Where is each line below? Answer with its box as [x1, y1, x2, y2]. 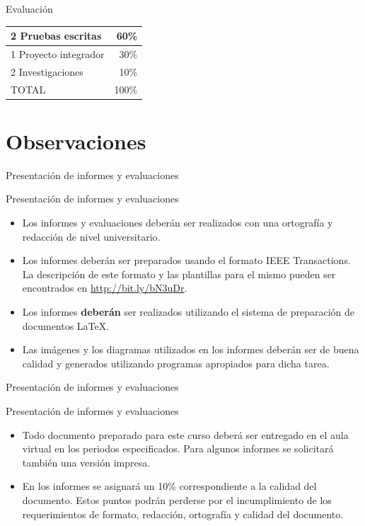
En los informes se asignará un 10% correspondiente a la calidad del [22, 479, 317, 493]
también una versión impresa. [22, 454, 151, 469]
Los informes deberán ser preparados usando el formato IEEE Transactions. [22, 253, 351, 268]
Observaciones [6, 126, 146, 155]
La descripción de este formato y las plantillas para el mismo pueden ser [22, 266, 336, 281]
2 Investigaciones [11, 64, 83, 79]
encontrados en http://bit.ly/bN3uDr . [22, 280, 187, 295]
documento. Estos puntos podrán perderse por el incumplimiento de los [22, 492, 332, 507]
